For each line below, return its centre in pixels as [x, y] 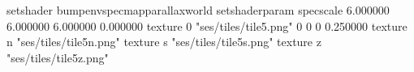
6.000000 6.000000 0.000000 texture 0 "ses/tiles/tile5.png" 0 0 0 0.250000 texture [207, 25]
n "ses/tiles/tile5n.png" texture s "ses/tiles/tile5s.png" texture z [164, 42]
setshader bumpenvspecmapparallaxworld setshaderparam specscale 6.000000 [198, 10]
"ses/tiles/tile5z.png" [58, 57]
